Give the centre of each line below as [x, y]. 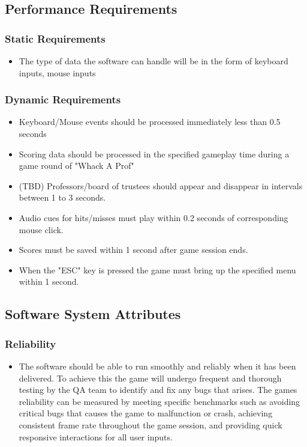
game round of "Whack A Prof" [76, 166]
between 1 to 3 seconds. [62, 197]
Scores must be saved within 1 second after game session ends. [133, 250]
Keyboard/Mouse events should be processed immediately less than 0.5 [150, 122]
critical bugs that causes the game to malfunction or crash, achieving [146, 413]
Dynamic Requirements [63, 99]
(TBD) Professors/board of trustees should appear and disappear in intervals [161, 185]
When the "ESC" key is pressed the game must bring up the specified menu [157, 269]
